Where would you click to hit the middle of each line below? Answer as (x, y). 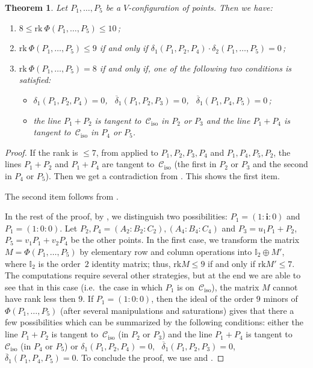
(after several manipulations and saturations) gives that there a (177, 310)
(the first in (195, 164)
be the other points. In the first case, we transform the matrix (185, 240)
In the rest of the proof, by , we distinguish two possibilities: (116, 216)
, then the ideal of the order (203, 299)
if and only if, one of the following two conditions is (195, 68)
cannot (285, 287)
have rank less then (40, 299)
